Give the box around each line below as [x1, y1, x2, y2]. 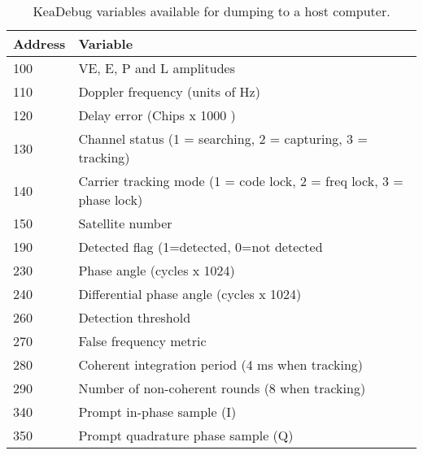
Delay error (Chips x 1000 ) [78, 106, 236, 124]
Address [13, 34, 66, 53]
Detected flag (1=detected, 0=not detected [78, 237, 323, 256]
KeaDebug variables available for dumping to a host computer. [33, 2, 390, 20]
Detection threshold [78, 308, 191, 327]
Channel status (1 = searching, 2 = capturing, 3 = [78, 129, 368, 148]
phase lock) [78, 190, 143, 209]
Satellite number [78, 214, 172, 232]
